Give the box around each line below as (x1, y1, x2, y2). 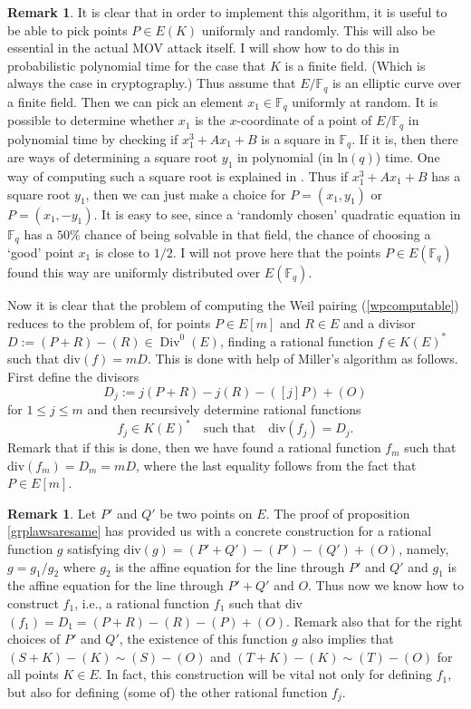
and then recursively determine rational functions (87, 399, 361, 418)
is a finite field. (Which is (284, 55, 426, 74)
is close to (94, 243, 149, 262)
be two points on (159, 503, 253, 522)
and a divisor (342, 313, 416, 332)
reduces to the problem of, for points (7, 313, 211, 332)
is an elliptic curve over (332, 73, 462, 92)
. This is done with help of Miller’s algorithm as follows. (147, 349, 458, 368)
